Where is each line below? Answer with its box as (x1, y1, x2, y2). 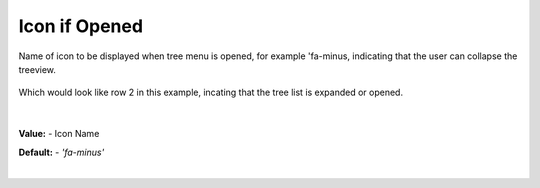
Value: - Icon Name (18, 128, 100, 140)
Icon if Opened (18, 15, 144, 37)
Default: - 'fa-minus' (18, 146, 105, 158)
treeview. (18, 63, 57, 75)
